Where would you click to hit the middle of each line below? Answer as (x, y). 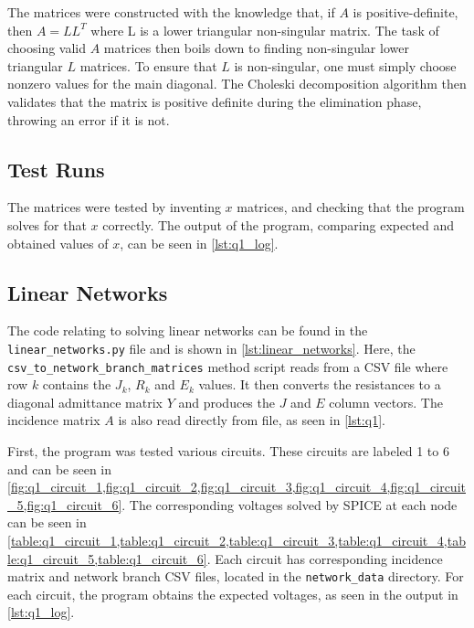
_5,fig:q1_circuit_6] (65, 504)
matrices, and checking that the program (351, 207)
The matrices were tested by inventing (114, 207)
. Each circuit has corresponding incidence (325, 558)
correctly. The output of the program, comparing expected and (279, 224)
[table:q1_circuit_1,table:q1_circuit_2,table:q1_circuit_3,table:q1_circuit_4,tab (237, 540)
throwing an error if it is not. (89, 119)
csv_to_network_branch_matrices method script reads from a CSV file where (228, 366)
